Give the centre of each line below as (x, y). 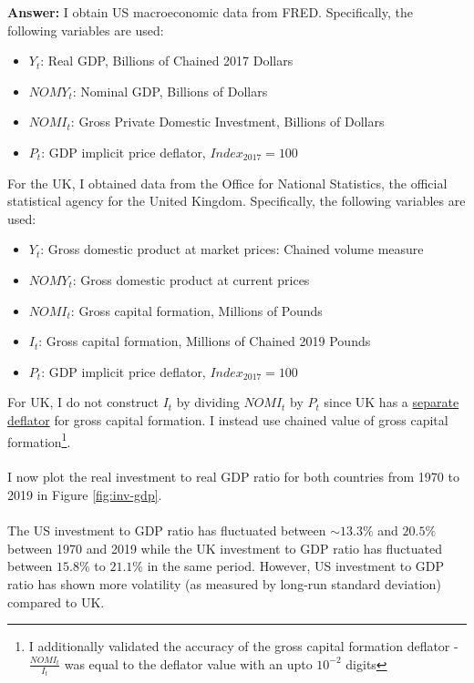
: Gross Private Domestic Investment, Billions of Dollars (227, 122)
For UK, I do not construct (83, 402)
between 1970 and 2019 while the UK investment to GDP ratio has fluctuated (225, 548)
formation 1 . (39, 440)
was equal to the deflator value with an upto (188, 663)
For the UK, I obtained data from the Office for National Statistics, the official (227, 183)
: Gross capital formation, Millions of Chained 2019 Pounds (205, 341)
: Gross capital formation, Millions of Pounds (196, 310)
